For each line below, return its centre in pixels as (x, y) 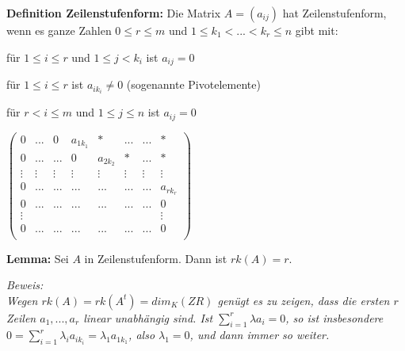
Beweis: (25, 285)
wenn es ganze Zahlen (59, 30)
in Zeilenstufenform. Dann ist (156, 258)
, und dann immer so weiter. (260, 335)
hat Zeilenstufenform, (334, 13)
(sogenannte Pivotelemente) (193, 84)
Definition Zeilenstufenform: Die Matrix (114, 13)
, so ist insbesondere (334, 317)
